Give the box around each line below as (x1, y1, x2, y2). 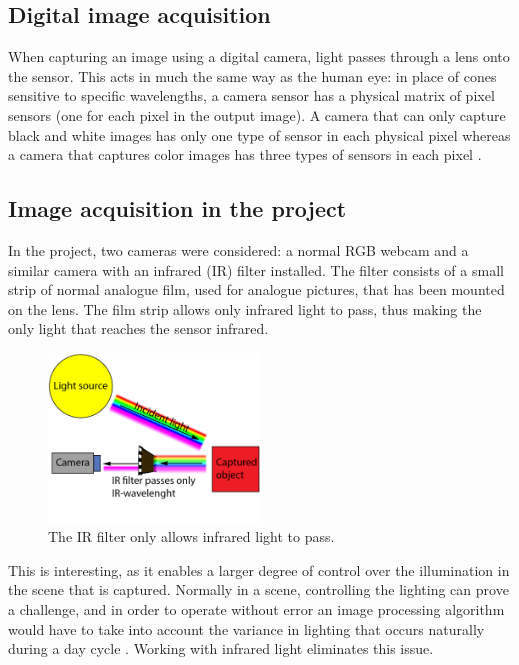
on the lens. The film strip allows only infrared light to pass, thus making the (8, 298, 482, 319)
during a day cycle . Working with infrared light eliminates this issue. (8, 638, 434, 659)
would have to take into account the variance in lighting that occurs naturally (8, 618, 485, 639)
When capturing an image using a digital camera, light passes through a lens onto (8, 46, 510, 67)
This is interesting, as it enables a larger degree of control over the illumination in (8, 559, 510, 580)
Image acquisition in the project (8, 193, 347, 224)
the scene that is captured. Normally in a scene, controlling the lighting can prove (8, 579, 509, 600)
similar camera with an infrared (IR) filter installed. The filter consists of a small (8, 259, 504, 280)
